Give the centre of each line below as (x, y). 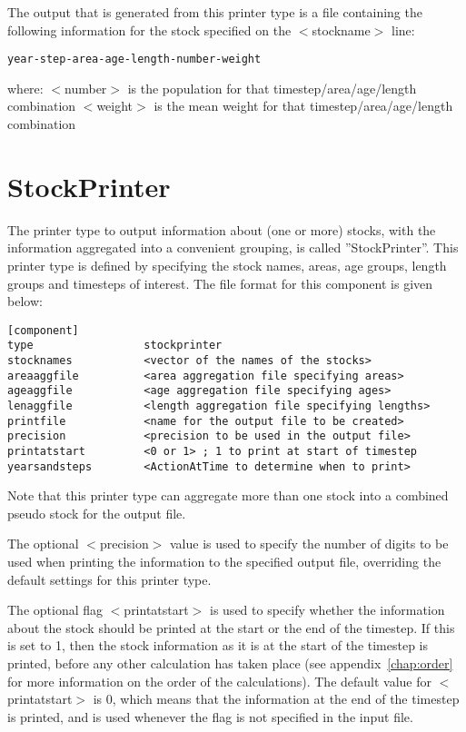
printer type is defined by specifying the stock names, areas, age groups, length (227, 265)
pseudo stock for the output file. (97, 513)
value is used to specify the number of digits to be (309, 544)
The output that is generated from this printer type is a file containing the (215, 12)
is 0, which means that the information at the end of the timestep (276, 699)
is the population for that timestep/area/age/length (272, 88)
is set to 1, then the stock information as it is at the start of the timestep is (218, 645)
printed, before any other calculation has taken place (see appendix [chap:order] (230, 663)
